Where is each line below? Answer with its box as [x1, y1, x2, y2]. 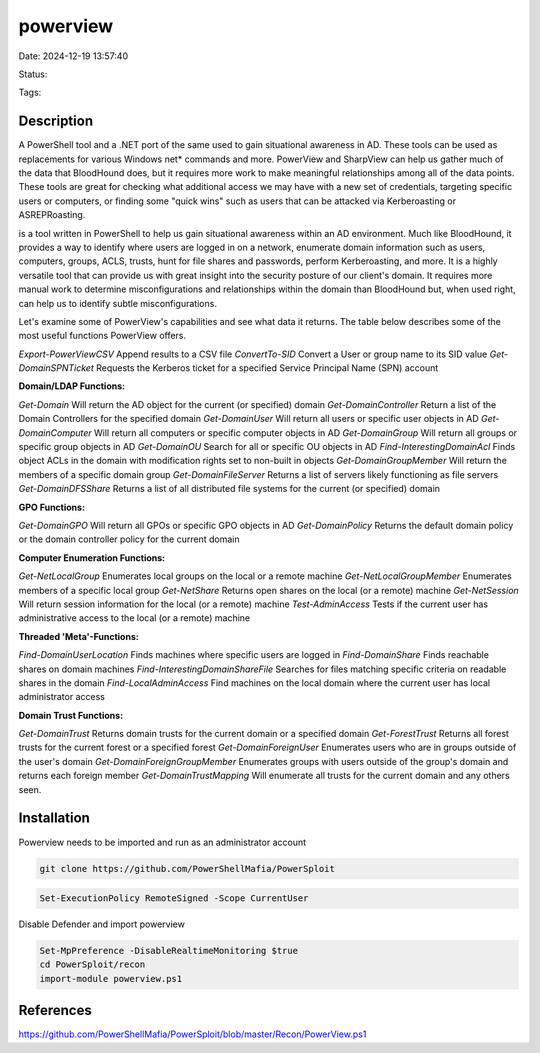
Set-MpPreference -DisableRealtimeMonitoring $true [39, 945, 299, 957]
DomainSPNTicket [18, 362, 94, 374]
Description [18, 113, 94, 130]
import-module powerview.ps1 [39, 973, 183, 984]
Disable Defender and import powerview [18, 918, 185, 930]
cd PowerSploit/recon [39, 959, 146, 970]
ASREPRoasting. [18, 209, 86, 221]
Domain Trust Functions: [18, 709, 124, 721]
